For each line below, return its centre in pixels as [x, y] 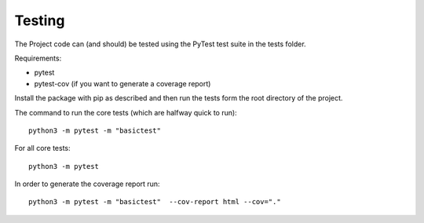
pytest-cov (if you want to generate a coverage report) [122, 83]
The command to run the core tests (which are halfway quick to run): [126, 112]
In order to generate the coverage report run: [87, 184]
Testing [40, 20]
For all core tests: [42, 148]
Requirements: [38, 58]
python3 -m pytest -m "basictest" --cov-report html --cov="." [155, 202]
